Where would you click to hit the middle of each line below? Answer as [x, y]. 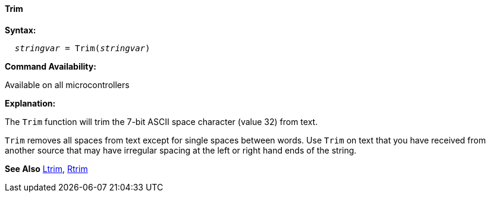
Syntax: [21, 30]
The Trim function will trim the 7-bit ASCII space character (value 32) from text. [161, 121]
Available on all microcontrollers [67, 85]
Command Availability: [51, 66]
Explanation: [30, 103]
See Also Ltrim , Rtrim [46, 168]
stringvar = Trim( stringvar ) [82, 48]
